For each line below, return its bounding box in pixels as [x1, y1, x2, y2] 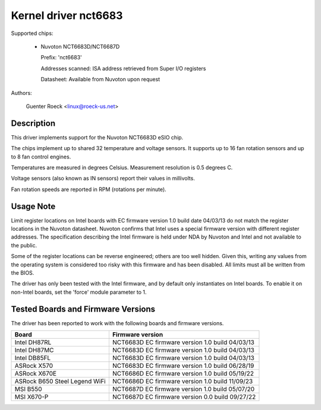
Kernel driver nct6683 [11, 9, 123, 22]
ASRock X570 [14, 362, 53, 370]
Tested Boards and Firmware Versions [11, 304, 156, 314]
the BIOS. [11, 269, 34, 276]
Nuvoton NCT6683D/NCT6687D [40, 43, 120, 50]
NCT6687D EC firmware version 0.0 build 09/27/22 [112, 393, 256, 401]
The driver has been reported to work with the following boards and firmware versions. [11, 319, 224, 326]
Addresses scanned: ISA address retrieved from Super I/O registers [40, 65, 206, 72]
